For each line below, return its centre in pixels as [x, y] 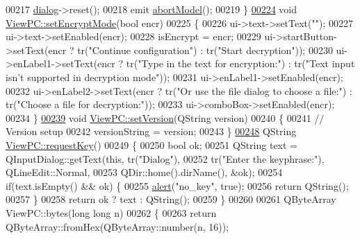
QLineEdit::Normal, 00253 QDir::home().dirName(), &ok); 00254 [144, 172]
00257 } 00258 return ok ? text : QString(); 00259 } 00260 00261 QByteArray [171, 199]
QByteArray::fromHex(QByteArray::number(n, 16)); [117, 226]
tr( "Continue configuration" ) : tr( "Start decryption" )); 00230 [205, 50]
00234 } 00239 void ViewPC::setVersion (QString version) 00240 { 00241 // [165, 117]
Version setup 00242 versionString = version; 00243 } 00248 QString [151, 131]
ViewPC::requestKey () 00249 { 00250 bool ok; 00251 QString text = [152, 144]
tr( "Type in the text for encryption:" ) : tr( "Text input [240, 63]
